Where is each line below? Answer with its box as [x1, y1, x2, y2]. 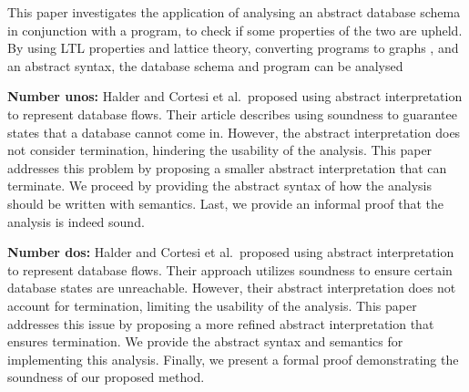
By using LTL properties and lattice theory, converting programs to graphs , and [7, 38, 459, 57]
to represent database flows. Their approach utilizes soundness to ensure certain [7, 260, 453, 279]
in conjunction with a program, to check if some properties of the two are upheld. [7, 20, 463, 39]
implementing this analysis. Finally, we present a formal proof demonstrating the [7, 349, 459, 368]
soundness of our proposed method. [7, 367, 205, 387]
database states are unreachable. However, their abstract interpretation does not [7, 278, 456, 297]
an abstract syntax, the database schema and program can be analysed [7, 56, 403, 75]
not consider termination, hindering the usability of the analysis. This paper [7, 140, 433, 160]
